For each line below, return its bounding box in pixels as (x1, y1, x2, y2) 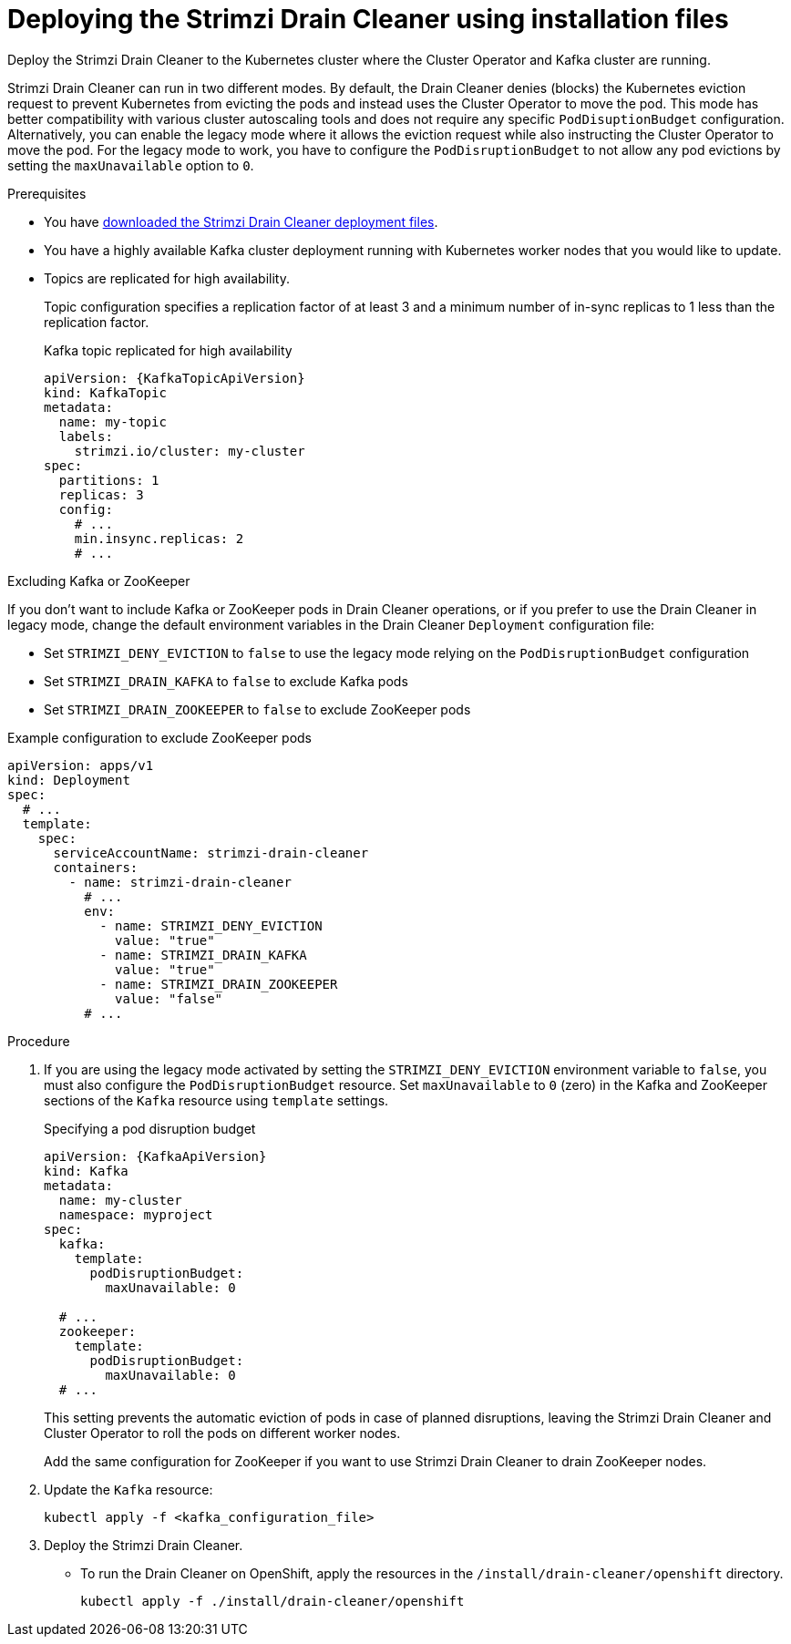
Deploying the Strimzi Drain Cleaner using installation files (7, 4, 729, 35)
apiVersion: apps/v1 (7, 757, 154, 773)
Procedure (7, 1033, 70, 1049)
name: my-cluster (58, 1192, 182, 1207)
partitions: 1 (58, 472, 159, 488)
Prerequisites (7, 185, 87, 201)
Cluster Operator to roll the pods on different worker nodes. (44, 1424, 401, 1441)
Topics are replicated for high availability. (44, 270, 290, 286)
